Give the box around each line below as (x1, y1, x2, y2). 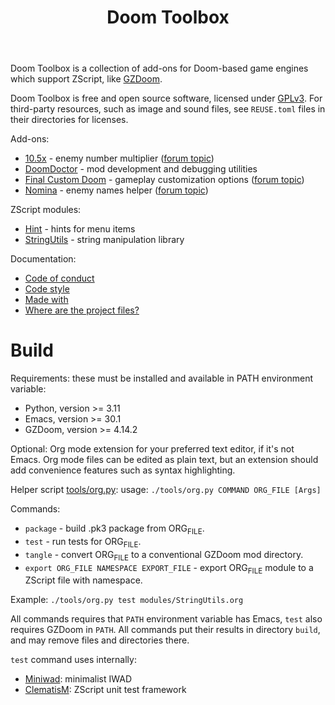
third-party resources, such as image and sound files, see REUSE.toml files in (10, 103, 326, 115)
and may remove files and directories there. (10, 634, 190, 646)
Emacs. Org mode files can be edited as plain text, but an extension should (10, 454, 319, 466)
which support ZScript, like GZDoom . (10, 73, 163, 85)
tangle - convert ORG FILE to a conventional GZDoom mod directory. (24, 548, 304, 563)
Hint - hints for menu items (24, 223, 136, 235)
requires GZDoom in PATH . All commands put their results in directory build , (10, 624, 321, 636)
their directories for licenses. (10, 114, 129, 126)
